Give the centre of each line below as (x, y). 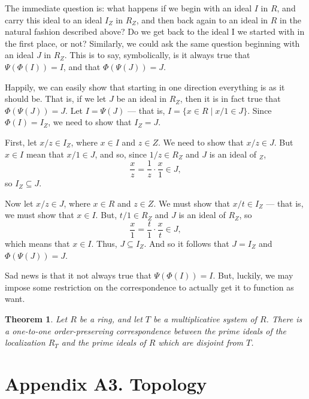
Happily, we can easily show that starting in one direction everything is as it (145, 87)
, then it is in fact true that (230, 99)
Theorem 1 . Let (36, 319)
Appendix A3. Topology (106, 383)
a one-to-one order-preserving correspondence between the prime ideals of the (146, 330)
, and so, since (121, 154)
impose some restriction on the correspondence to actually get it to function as (149, 287)
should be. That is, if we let (56, 99)
